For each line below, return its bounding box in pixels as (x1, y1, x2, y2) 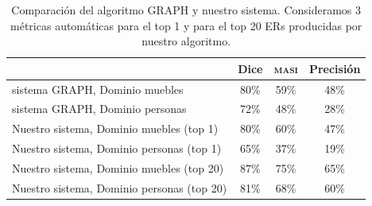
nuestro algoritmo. (141, 33, 231, 49)
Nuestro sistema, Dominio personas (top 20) (12, 179, 227, 196)
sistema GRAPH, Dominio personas (12, 100, 187, 117)
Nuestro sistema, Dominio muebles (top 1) (12, 120, 219, 137)
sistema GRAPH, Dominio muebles (12, 80, 184, 97)
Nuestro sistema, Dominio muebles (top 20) (12, 160, 224, 176)
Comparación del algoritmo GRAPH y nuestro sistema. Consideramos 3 (11, 2, 362, 17)
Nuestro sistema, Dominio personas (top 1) (12, 140, 222, 157)
